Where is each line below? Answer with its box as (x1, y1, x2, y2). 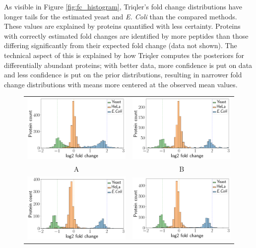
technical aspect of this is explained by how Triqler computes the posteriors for (4, 50, 245, 60)
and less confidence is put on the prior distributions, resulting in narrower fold (4, 69, 242, 80)
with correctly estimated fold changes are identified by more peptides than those (4, 30, 249, 41)
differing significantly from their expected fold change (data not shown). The (4, 40, 237, 51)
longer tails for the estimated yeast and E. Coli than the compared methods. (4, 11, 237, 21)
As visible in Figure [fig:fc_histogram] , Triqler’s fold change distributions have (4, 1, 243, 11)
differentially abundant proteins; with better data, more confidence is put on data (4, 60, 253, 70)
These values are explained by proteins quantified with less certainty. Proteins (4, 21, 241, 31)
